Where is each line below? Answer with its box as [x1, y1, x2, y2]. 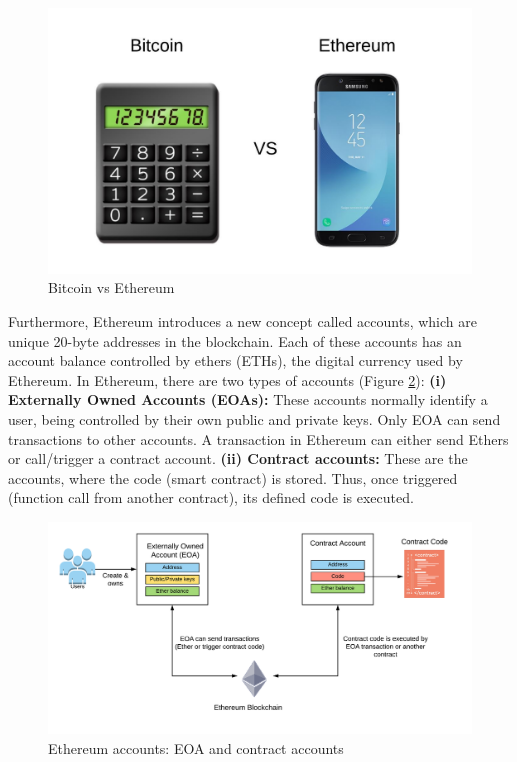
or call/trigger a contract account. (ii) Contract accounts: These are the [8, 448, 468, 469]
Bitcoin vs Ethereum [48, 277, 175, 298]
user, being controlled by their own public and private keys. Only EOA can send [8, 408, 501, 429]
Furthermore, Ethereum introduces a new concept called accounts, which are [8, 311, 477, 332]
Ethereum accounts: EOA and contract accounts [48, 737, 344, 758]
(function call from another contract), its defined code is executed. [8, 487, 414, 508]
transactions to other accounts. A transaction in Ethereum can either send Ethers [8, 428, 509, 449]
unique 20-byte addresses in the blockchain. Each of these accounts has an [8, 330, 462, 351]
